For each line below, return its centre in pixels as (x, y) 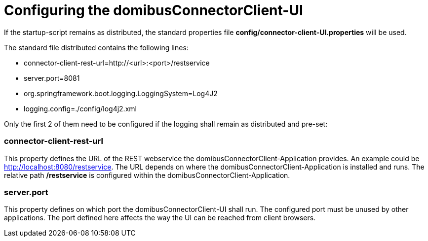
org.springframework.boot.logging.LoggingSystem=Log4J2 (121, 93)
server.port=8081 (52, 78)
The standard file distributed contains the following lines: (96, 47)
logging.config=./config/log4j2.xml (80, 108)
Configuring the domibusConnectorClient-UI (154, 10)
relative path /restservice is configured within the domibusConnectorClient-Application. (147, 175)
